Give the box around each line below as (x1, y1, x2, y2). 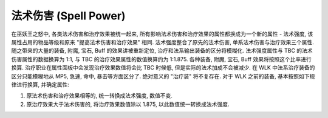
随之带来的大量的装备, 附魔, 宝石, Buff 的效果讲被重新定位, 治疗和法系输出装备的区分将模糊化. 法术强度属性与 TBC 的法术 (11, 47, 313, 54)
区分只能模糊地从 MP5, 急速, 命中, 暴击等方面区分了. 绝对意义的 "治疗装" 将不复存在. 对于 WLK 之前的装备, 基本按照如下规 (11, 73, 315, 80)
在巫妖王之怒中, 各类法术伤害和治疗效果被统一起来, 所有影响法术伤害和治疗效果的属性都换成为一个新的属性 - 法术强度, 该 (11, 30, 313, 38)
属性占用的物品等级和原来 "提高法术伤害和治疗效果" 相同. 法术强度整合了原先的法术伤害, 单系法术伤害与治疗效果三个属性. (11, 38, 314, 45)
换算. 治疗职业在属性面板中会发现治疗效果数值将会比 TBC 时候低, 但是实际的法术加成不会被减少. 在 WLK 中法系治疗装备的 (11, 64, 315, 71)
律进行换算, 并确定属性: (11, 80, 70, 88)
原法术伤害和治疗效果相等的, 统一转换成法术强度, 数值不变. (26, 92, 173, 99)
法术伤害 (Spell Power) (11, 9, 126, 22)
